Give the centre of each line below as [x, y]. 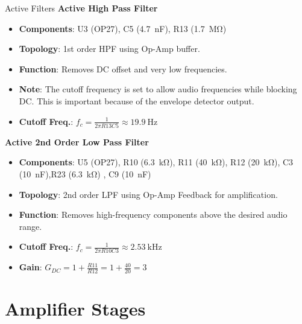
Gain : [30, 267]
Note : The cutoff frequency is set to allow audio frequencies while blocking [158, 89]
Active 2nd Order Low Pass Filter [77, 141]
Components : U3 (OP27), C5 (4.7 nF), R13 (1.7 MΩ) [123, 28]
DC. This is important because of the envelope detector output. [137, 100]
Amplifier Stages [75, 309]
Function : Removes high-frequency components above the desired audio [153, 214]
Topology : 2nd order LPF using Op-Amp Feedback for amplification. [148, 194]
